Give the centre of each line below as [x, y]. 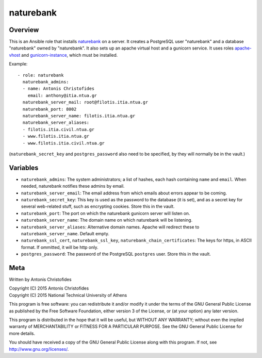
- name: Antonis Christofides [58, 89]
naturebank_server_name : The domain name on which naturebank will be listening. [107, 220]
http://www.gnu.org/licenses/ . [39, 349]
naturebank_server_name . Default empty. [65, 233]
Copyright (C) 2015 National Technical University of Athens [68, 295]
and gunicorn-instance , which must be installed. [69, 55]
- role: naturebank [41, 75]
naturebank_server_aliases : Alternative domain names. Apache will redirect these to [110, 227]
